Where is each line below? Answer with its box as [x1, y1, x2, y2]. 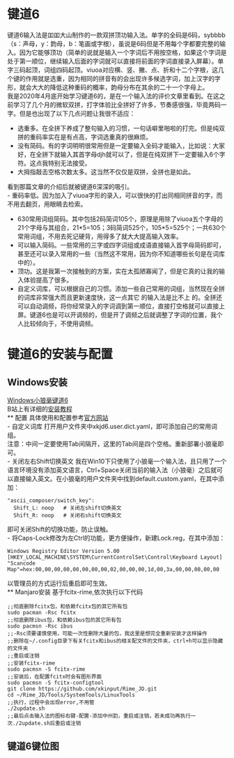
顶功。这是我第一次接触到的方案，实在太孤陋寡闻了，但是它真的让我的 [17, 266, 219, 275]
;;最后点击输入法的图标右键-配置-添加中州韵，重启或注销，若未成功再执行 [7, 712, 192, 719]
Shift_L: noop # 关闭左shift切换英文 [13, 504, 122, 511]
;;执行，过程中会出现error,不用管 [7, 699, 95, 706]
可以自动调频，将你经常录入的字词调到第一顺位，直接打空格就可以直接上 [17, 301, 225, 310]
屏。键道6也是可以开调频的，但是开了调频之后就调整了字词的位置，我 [17, 310, 217, 319]
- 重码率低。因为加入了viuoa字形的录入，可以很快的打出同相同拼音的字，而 [7, 191, 223, 199]
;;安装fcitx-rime [7, 660, 56, 667]
